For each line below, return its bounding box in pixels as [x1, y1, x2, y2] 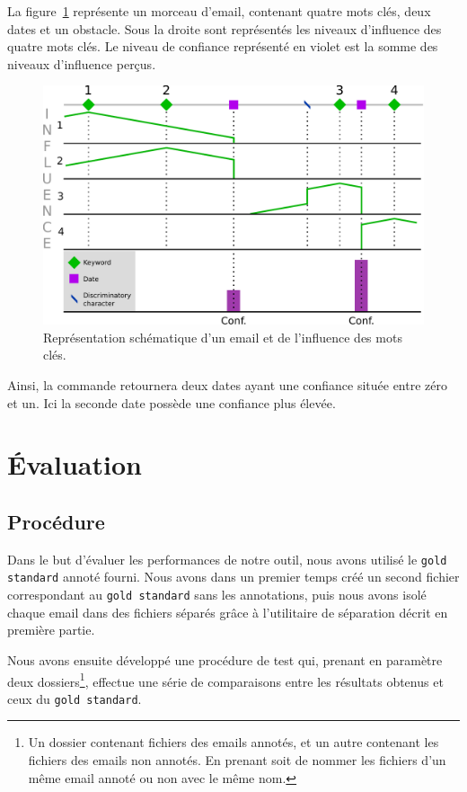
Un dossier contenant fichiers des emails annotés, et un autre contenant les [28, 733, 439, 752]
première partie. [7, 620, 95, 639]
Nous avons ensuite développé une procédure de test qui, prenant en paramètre [7, 650, 443, 669]
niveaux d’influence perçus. [7, 54, 156, 73]
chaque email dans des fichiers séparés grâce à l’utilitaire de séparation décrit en [7, 602, 448, 621]
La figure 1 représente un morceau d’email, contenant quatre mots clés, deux [7, 2, 431, 20]
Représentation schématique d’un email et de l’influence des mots [43, 327, 402, 346]
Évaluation [7, 446, 142, 483]
